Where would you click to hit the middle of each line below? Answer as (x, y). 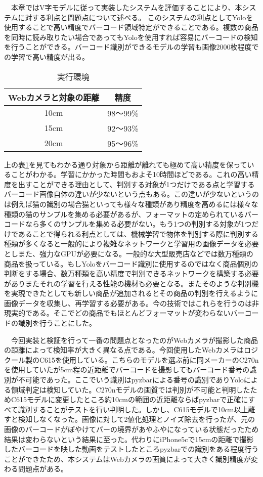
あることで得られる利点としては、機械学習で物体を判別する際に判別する (138, 233)
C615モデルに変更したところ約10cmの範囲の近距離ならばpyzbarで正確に (129, 399)
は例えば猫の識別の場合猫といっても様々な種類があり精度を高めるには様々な (131, 204)
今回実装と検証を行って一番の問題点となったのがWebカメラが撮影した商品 (135, 340)
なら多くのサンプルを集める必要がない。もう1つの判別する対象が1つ (138, 224)
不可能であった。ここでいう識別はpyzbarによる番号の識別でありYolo (131, 380)
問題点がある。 (43, 469)
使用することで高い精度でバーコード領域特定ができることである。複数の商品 (131, 27)
